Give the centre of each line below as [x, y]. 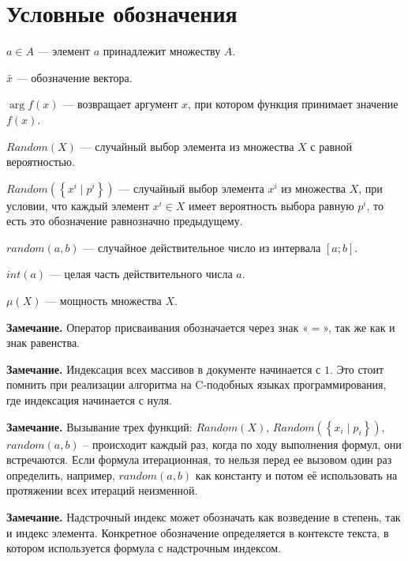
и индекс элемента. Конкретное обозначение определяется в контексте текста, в [198, 532]
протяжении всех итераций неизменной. [102, 490]
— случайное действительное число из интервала [202, 247]
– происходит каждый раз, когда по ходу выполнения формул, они [242, 444]
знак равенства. [43, 343]
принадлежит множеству [162, 51]
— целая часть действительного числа [141, 274]
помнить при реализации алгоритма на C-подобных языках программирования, [197, 384]
